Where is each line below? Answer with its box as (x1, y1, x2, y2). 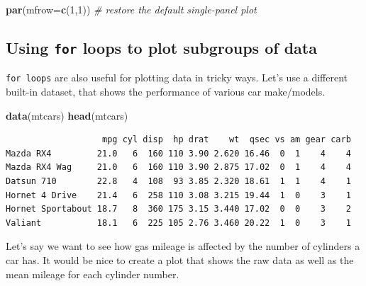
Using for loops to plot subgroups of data (6, 36, 317, 58)
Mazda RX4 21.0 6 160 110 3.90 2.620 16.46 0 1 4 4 (6, 148, 351, 159)
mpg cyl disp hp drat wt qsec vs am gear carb (102, 135, 351, 145)
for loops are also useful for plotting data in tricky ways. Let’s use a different (6, 70, 348, 85)
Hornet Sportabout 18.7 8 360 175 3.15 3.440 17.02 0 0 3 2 (6, 204, 351, 214)
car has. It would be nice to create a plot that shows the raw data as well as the (6, 252, 354, 267)
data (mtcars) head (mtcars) (6, 108, 128, 122)
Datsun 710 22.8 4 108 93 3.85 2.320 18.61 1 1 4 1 (6, 176, 351, 186)
